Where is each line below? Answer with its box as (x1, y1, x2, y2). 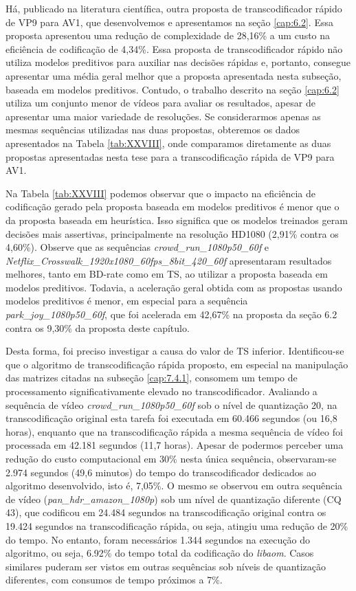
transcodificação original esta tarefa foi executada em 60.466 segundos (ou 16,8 (5, 411, 337, 425)
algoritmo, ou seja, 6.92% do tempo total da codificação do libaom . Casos (5, 546, 314, 560)
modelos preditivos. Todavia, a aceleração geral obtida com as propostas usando (5, 280, 342, 294)
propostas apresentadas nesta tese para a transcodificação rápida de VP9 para (5, 149, 335, 164)
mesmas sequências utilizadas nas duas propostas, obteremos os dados (5, 122, 300, 137)
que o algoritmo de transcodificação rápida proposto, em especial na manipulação (5, 357, 348, 371)
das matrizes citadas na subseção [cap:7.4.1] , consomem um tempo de (5, 370, 298, 385)
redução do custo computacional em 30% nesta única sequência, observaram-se (5, 451, 337, 465)
